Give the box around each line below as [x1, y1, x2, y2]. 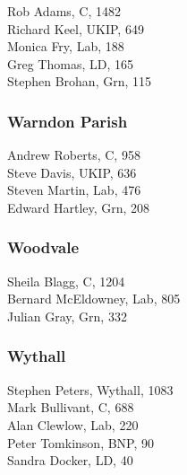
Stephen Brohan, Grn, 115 [7, 72, 152, 91]
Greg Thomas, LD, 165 [7, 54, 133, 73]
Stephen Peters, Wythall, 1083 [7, 380, 174, 399]
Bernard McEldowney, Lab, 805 [7, 289, 181, 308]
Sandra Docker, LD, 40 [7, 451, 133, 470]
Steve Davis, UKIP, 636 [7, 163, 137, 181]
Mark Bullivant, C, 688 [7, 398, 134, 417]
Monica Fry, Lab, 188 [7, 37, 124, 56]
